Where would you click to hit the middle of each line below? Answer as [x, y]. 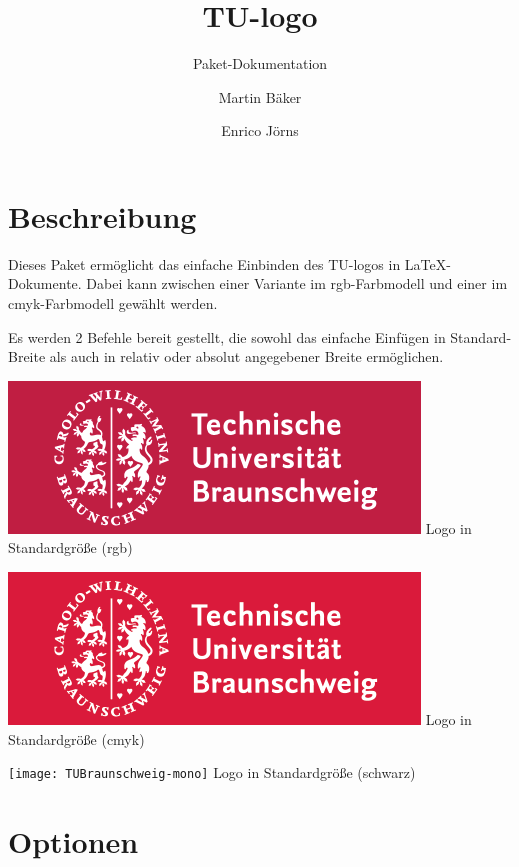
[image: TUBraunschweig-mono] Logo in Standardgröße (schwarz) [212, 772]
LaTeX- [427, 263]
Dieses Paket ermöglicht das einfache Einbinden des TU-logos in [204, 263]
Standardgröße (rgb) [70, 547]
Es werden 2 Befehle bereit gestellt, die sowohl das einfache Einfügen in [227, 336]
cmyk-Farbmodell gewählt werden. [113, 303]
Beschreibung [102, 215]
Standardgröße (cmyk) [76, 738]
